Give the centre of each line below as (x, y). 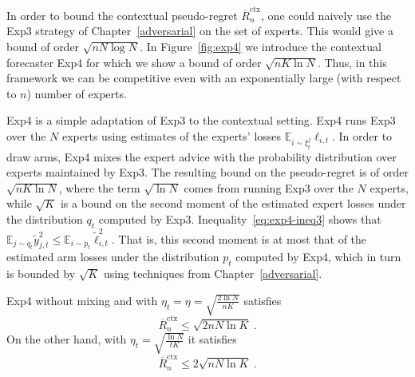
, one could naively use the (326, 15)
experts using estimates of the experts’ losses (172, 135)
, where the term (99, 187)
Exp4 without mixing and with (82, 300)
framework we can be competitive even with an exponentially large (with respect (204, 78)
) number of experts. (77, 93)
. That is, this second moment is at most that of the (239, 238)
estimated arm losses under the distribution (113, 257)
